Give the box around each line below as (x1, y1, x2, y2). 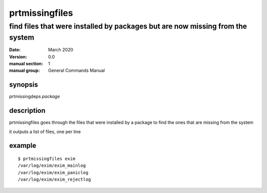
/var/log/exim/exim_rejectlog (18, 177, 91, 183)
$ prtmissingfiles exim (18, 156, 76, 162)
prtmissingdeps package (9, 94, 60, 99)
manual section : (9, 61, 43, 67)
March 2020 (48, 47, 74, 53)
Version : (9, 53, 27, 59)
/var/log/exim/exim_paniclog (18, 170, 89, 175)
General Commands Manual (48, 67, 105, 74)
